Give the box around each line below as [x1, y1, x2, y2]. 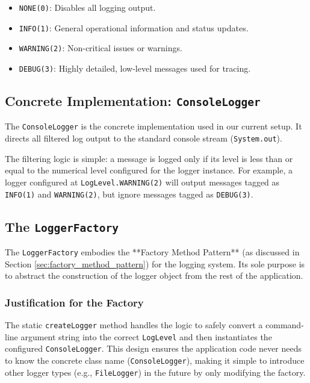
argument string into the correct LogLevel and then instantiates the [20, 330, 272, 343]
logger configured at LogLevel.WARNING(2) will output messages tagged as [5, 175, 280, 188]
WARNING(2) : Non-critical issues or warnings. [19, 42, 182, 54]
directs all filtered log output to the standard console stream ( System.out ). [5, 132, 282, 145]
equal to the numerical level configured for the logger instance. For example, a [5, 164, 293, 176]
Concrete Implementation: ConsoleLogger [5, 92, 261, 110]
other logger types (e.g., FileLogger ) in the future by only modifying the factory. [5, 366, 306, 378]
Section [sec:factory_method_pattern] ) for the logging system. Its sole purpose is [5, 257, 305, 270]
